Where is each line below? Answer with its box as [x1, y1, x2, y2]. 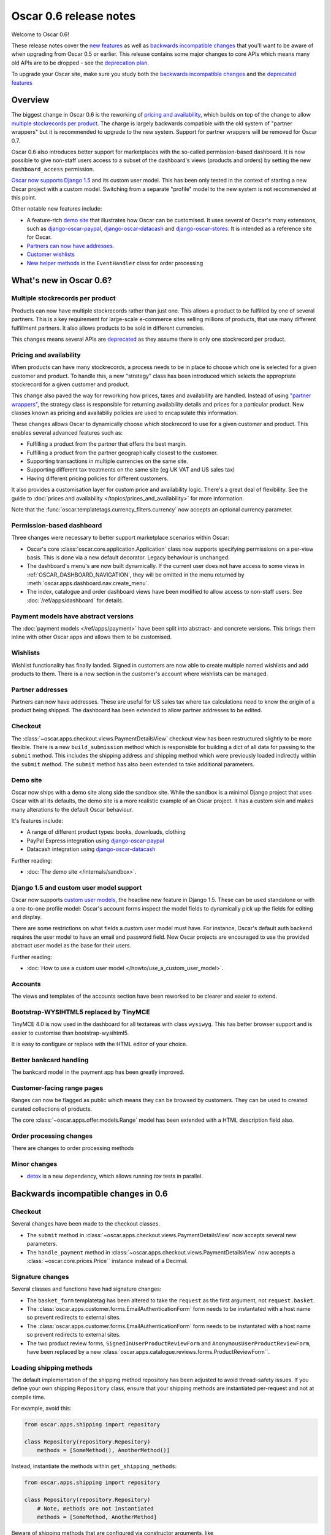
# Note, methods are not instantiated [37, 1505, 154, 1512]
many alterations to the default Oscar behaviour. [11, 806, 134, 813]
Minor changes [11, 1159, 58, 1168]
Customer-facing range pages [11, 1084, 104, 1092]
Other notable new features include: [11, 205, 102, 212]
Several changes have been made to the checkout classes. [11, 1220, 161, 1227]
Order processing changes [11, 1132, 93, 1140]
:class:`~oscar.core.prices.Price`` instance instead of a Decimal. [26, 1257, 188, 1265]
